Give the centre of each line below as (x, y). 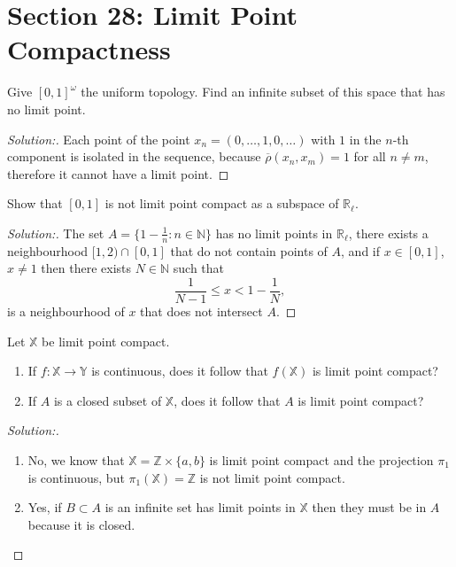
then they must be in (369, 507)
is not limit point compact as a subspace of (222, 203)
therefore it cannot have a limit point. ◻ (118, 173)
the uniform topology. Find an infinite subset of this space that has (263, 92)
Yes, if (45, 507)
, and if (361, 250)
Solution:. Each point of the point (99, 139)
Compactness (89, 49)
